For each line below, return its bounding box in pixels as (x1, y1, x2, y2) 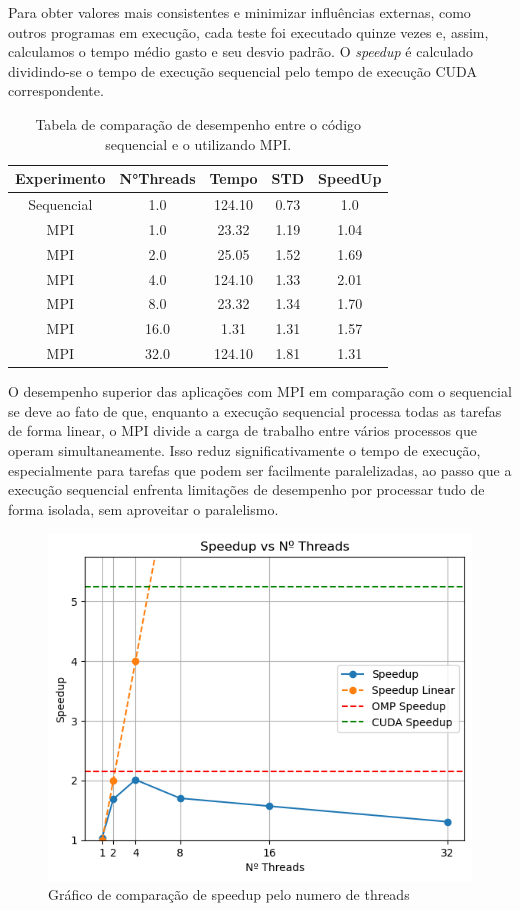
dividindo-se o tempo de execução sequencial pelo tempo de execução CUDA (8, 60, 477, 81)
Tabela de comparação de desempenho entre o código (35, 113, 362, 134)
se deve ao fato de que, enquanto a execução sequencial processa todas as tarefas (8, 400, 502, 421)
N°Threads (119, 168, 196, 189)
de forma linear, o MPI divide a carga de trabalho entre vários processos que (8, 420, 477, 441)
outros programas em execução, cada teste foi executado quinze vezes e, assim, (8, 21, 489, 42)
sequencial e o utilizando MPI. (105, 133, 292, 154)
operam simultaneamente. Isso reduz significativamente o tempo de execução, (8, 439, 481, 460)
